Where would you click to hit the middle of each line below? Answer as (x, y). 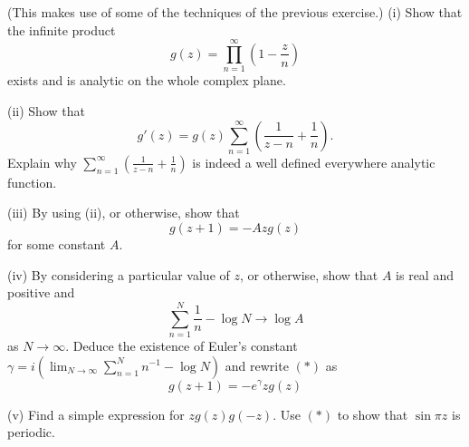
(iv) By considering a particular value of (119, 274)
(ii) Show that (46, 110)
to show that (373, 414)
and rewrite (257, 365)
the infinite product (62, 29)
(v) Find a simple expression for (96, 414)
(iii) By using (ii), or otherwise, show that (124, 213)
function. (32, 182)
